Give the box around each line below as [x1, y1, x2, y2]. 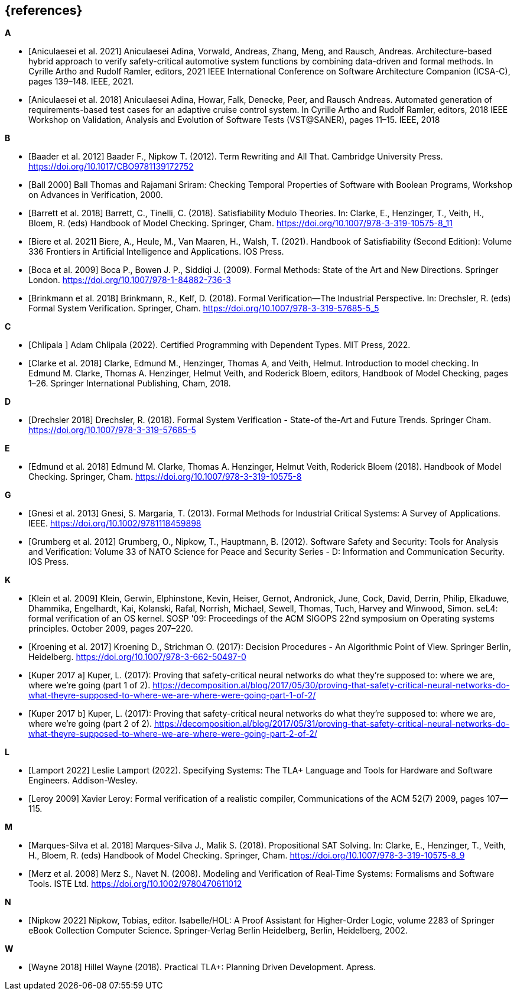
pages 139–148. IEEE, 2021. [28, 76, 134, 87]
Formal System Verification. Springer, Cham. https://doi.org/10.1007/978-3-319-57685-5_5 [28, 303, 379, 314]
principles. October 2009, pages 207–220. [28, 623, 193, 634]
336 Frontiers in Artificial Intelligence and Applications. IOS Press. [28, 246, 284, 257]
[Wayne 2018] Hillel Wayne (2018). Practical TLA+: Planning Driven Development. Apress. [28, 962, 376, 973]
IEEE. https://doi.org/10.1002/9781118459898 [28, 518, 201, 529]
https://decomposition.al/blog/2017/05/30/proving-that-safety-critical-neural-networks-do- [152, 680, 510, 691]
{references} [5, 3, 83, 18]
